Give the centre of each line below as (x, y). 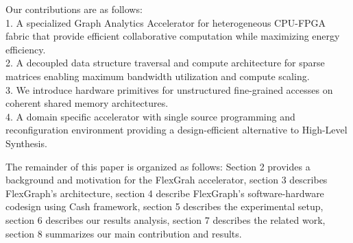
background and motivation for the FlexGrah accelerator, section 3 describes (167, 180)
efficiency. (26, 49)
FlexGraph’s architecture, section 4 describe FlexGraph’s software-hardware (165, 193)
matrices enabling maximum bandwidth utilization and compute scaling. (158, 76)
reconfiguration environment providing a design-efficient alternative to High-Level (176, 130)
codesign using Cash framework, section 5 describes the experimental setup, (165, 206)
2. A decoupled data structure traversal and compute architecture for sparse (165, 63)
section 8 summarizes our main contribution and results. (124, 233)
